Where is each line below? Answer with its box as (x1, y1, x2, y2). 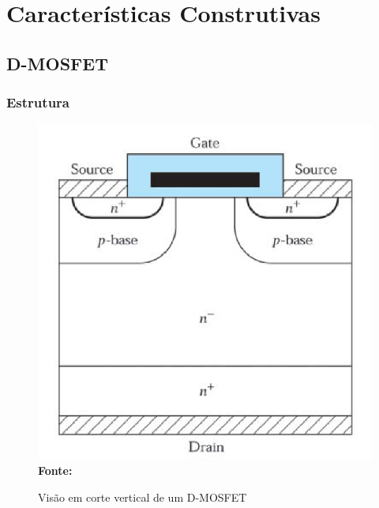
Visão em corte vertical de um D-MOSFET (38, 488, 247, 505)
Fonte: (38, 461, 73, 478)
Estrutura (6, 92, 69, 112)
